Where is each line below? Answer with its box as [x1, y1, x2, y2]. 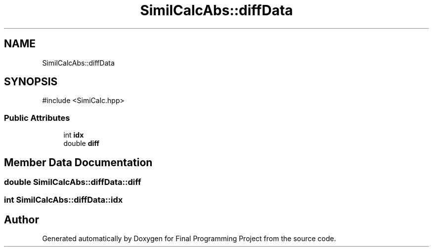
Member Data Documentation [4, 156, 153, 169]
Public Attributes [4, 112, 70, 123]
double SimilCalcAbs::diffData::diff [4, 177, 141, 187]
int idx [63, 131, 84, 140]
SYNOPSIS [4, 75, 58, 88]
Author [4, 213, 39, 226]
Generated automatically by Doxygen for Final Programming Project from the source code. [42, 234, 336, 243]
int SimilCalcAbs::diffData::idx [4, 195, 123, 205]
